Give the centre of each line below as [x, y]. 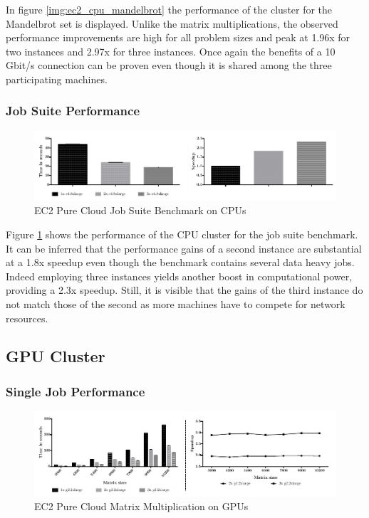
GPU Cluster [56, 356]
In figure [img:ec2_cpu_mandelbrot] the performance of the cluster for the [169, 9]
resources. [27, 318]
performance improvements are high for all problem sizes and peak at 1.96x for [178, 37]
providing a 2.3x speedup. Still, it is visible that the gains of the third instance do [184, 290]
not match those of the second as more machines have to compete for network [176, 303]
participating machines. [57, 79]
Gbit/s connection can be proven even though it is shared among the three [169, 65]
